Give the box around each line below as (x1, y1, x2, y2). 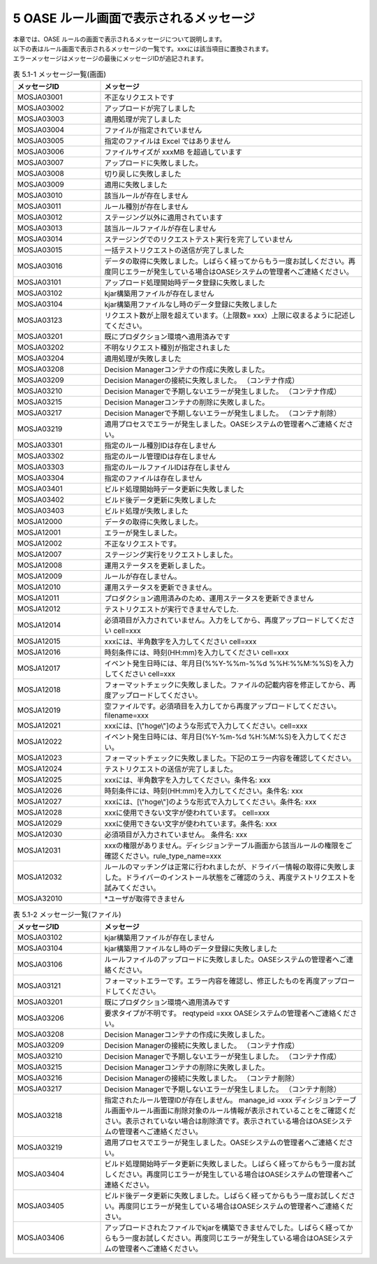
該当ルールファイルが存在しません (104, 224, 216, 233)
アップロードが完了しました (104, 103, 195, 113)
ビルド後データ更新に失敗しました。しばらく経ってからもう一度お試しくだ (104, 1191, 349, 1201)
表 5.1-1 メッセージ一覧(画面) (13, 69, 107, 79)
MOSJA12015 (17, 637, 61, 646)
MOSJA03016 (17, 261, 63, 271)
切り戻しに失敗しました (104, 169, 182, 179)
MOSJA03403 (17, 506, 64, 516)
